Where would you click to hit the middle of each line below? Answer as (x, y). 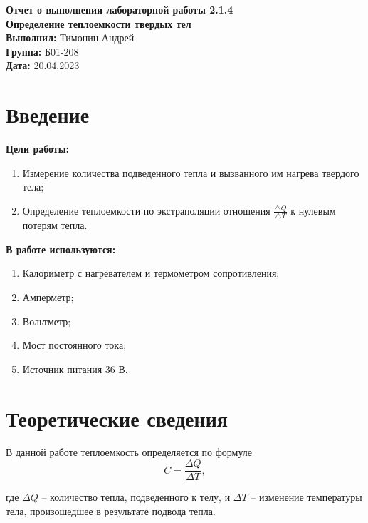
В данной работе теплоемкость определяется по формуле (129, 452)
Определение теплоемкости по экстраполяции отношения (146, 210)
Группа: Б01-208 (42, 51)
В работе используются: (61, 249)
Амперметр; (48, 296)
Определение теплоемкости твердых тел (99, 23)
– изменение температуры (306, 497)
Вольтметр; (47, 321)
